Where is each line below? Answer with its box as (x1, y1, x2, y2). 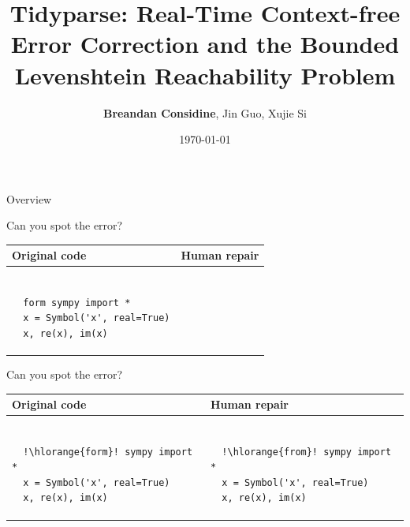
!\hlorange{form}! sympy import (23, 446, 193, 458)
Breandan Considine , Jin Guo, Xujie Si (103, 104, 307, 121)
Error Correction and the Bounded (10, 28, 400, 60)
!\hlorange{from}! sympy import (222, 446, 392, 458)
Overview (6, 190, 52, 207)
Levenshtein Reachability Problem (14, 58, 396, 91)
